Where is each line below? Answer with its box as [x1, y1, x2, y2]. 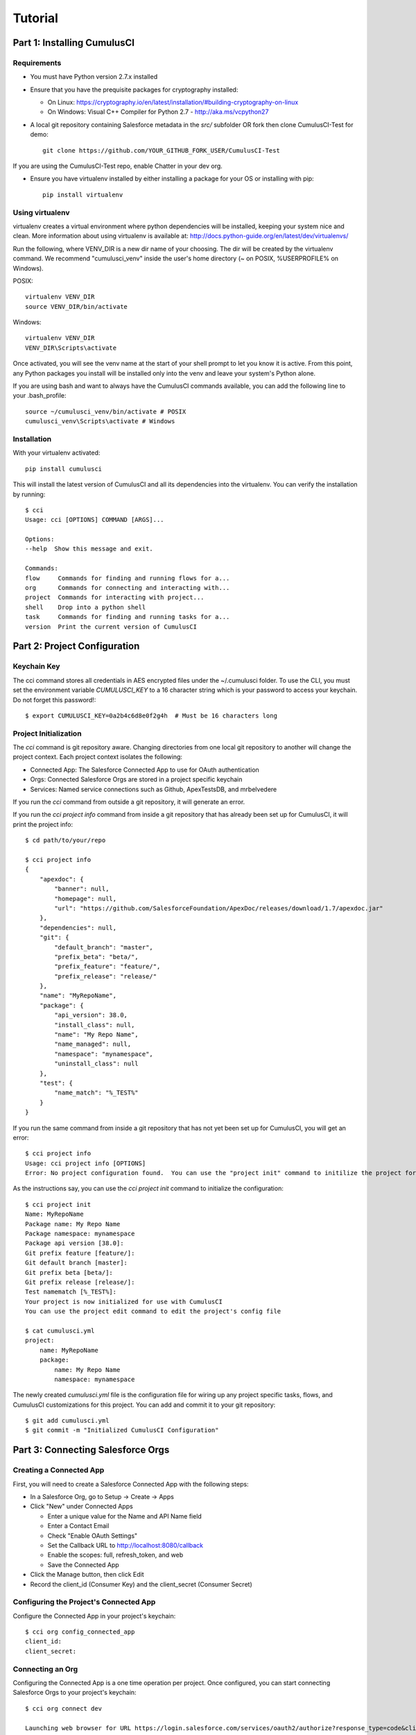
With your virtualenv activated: [12, 448, 101, 457]
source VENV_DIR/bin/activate [25, 303, 128, 310]
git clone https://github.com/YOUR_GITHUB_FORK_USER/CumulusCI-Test [42, 146, 280, 154]
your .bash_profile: [12, 391, 67, 400]
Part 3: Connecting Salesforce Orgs [12, 1444, 170, 1456]
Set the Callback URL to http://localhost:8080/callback [47, 1541, 204, 1549]
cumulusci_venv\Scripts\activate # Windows [25, 417, 175, 425]
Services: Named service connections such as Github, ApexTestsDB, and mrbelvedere [30, 785, 277, 793]
